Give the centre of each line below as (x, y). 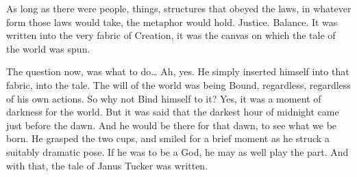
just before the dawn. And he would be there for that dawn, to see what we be (172, 125)
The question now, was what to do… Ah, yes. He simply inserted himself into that (178, 71)
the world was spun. (48, 48)
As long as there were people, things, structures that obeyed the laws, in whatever (179, 8)
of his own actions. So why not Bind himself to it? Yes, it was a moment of (164, 98)
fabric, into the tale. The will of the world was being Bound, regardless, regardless (178, 84)
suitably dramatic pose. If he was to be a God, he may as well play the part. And (177, 151)
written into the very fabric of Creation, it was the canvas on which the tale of (171, 35)
